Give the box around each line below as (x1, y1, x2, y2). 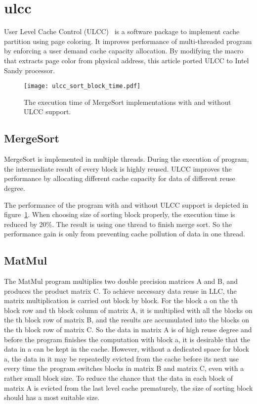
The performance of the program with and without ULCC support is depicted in (4, 199, 249, 210)
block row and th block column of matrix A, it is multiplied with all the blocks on (4, 305, 253, 315)
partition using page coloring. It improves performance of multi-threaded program (4, 36, 252, 46)
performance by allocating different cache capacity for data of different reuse (4, 173, 235, 183)
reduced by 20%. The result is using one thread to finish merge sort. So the (4, 219, 232, 229)
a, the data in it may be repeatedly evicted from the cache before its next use (4, 353, 239, 363)
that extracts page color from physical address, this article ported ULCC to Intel (4, 55, 249, 65)
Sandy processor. (4, 65, 55, 75)
